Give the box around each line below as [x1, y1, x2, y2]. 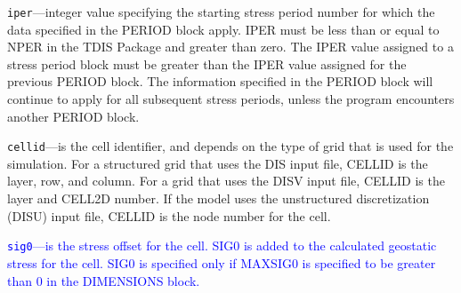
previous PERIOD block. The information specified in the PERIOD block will [7, 72, 433, 91]
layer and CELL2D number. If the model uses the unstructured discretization [7, 189, 430, 208]
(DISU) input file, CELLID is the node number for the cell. [7, 206, 331, 225]
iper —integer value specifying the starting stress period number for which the [7, 3, 435, 20]
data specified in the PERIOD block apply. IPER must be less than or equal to [7, 20, 440, 38]
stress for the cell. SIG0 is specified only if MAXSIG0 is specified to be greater [7, 253, 436, 272]
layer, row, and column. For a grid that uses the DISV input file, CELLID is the [7, 171, 445, 190]
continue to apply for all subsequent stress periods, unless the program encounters [7, 90, 455, 108]
